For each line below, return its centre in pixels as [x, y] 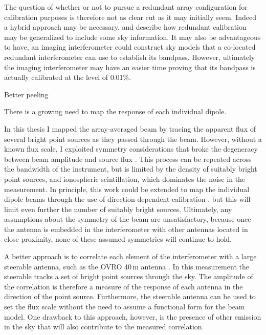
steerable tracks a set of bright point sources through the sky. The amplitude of [129, 276]
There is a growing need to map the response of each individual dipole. [115, 111]
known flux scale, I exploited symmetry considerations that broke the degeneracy [131, 149]
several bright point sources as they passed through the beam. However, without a [133, 139]
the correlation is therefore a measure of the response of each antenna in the [124, 286]
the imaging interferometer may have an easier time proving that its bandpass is [130, 67]
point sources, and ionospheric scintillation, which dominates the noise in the [125, 179]
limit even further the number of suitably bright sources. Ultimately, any [118, 209]
